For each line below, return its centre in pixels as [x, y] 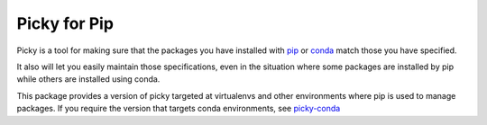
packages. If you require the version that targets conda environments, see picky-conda [179, 109]
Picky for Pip [65, 23]
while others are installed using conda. [88, 79]
